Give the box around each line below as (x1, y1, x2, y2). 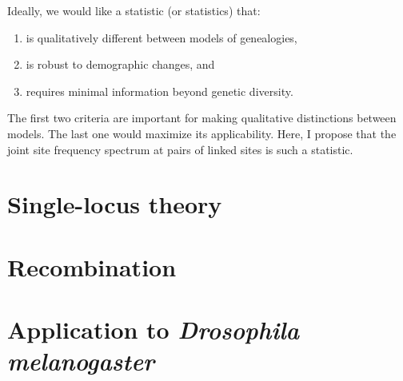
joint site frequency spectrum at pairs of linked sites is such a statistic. (7, 141, 353, 157)
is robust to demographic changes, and (26, 56, 215, 73)
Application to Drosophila (7, 313, 300, 347)
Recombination (7, 250, 177, 283)
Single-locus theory (7, 188, 222, 220)
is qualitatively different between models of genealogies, (26, 29, 297, 46)
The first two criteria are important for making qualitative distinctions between (7, 109, 397, 126)
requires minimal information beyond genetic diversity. (26, 82, 293, 99)
